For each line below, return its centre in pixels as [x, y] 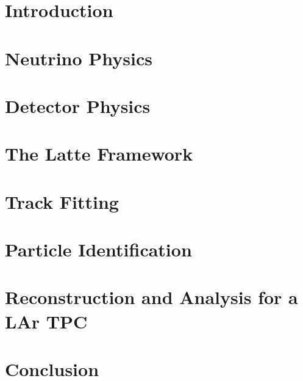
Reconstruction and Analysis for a [151, 297]
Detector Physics [78, 105]
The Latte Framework [99, 154]
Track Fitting [62, 201]
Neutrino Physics [79, 58]
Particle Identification [98, 249]
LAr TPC [46, 321]
